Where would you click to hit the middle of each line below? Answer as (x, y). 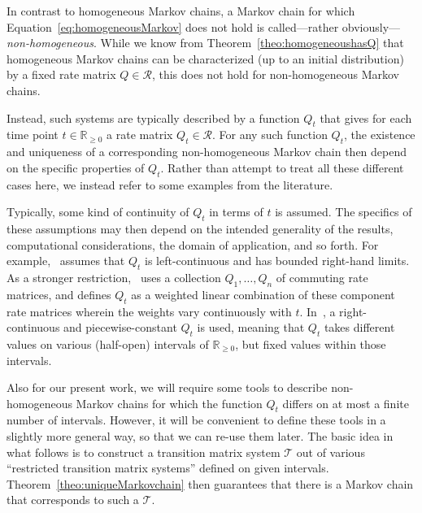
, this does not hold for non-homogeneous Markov (275, 74)
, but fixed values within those (311, 343)
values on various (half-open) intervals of (108, 343)
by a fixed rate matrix (61, 74)
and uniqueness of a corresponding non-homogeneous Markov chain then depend (207, 152)
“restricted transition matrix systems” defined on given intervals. (168, 468)
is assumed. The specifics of (344, 212)
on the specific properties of (76, 167)
